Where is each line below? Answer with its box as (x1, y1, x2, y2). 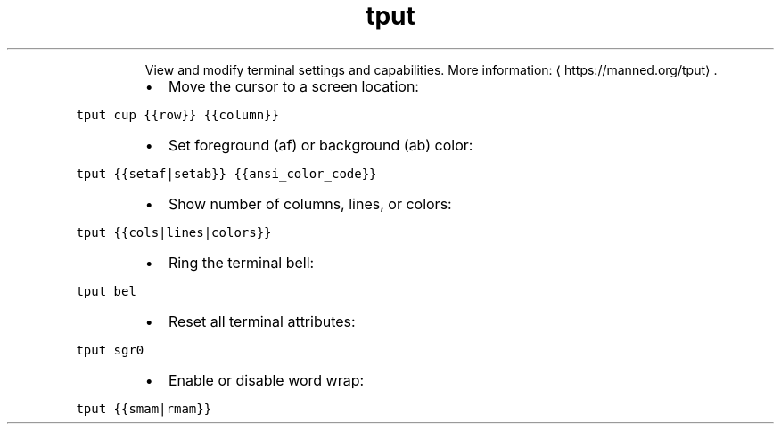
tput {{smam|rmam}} (76, 401, 212, 416)
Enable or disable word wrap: (168, 370, 365, 389)
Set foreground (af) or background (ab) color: (168, 135, 473, 154)
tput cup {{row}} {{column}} (76, 107, 279, 122)
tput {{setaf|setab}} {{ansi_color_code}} (76, 166, 377, 181)
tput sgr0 (76, 342, 144, 357)
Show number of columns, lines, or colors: (168, 194, 452, 213)
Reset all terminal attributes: (168, 312, 356, 330)
